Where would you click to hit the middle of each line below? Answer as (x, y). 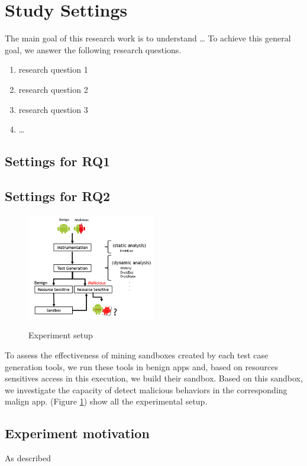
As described (28, 458)
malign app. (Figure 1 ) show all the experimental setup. (106, 401)
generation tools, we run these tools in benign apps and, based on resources (141, 366)
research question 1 (53, 69)
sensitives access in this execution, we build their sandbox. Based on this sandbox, (154, 378)
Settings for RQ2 (58, 195)
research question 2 (53, 89)
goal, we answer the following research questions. (93, 49)
